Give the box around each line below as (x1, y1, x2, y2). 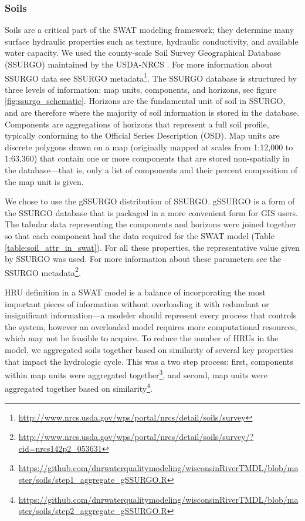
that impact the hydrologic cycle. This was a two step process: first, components (5, 355, 293, 367)
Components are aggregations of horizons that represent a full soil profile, (5, 117, 269, 130)
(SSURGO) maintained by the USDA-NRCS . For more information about (5, 58, 273, 70)
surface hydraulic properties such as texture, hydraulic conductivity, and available (5, 35, 299, 47)
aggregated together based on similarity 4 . (5, 381, 152, 395)
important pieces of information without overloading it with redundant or (5, 297, 269, 310)
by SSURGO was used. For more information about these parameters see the (5, 253, 282, 265)
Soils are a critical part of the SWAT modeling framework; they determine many (5, 23, 294, 36)
